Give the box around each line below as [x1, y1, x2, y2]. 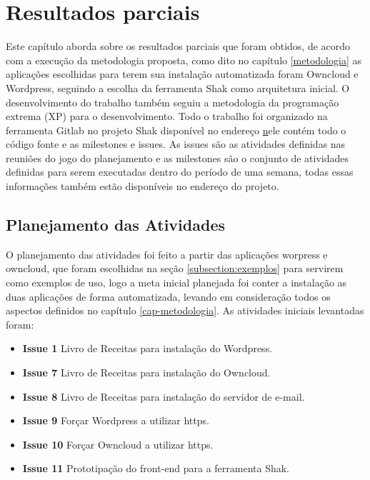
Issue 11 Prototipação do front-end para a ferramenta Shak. [22, 461, 290, 476]
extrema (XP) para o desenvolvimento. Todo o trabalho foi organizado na [6, 109, 328, 124]
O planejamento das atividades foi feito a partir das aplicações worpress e [6, 246, 328, 261]
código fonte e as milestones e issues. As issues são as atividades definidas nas [6, 136, 346, 151]
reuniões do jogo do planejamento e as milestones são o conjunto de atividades [6, 150, 349, 165]
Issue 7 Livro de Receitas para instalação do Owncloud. [22, 365, 271, 380]
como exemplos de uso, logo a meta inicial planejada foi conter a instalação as [6, 275, 347, 290]
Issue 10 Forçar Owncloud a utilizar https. [22, 436, 214, 451]
